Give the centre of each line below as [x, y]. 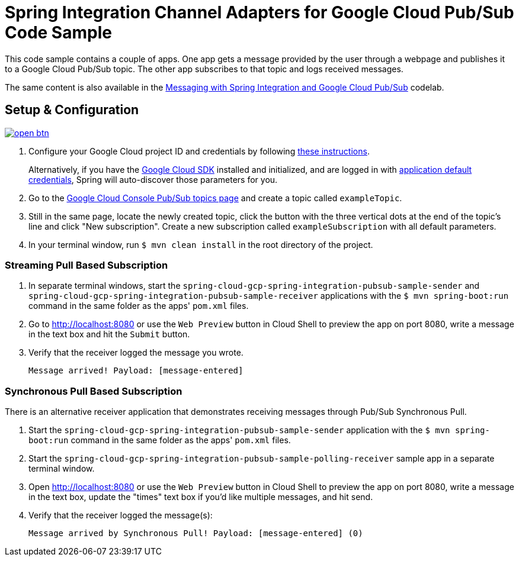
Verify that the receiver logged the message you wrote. [136, 353]
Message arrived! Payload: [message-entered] [136, 371]
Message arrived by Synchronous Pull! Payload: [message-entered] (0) [196, 533]
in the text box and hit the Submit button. [109, 334]
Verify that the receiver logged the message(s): [121, 515]
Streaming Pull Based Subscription [86, 265]
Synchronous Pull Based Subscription [94, 391]
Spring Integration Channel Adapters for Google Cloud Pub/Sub [259, 12]
